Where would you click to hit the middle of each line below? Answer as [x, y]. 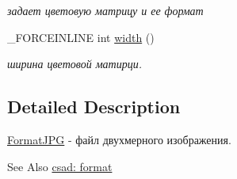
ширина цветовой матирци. [75, 64]
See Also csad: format [60, 166]
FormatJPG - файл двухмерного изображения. [119, 139]
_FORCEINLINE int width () [81, 37]
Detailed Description [94, 107]
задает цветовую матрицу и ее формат [105, 10]
